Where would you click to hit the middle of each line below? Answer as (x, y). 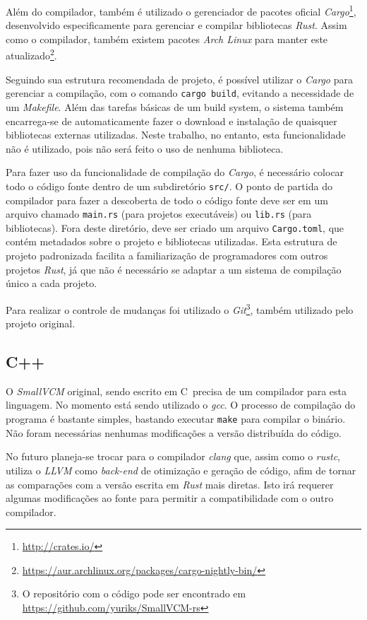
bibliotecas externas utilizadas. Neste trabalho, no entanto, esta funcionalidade (176, 135)
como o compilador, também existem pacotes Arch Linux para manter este (167, 39)
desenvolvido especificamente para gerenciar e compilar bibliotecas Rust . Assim (176, 25)
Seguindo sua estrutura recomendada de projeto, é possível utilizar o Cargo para (179, 79)
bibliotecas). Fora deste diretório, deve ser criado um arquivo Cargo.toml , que (175, 227)
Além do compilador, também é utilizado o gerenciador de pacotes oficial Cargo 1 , (181, 10)
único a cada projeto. (52, 283)
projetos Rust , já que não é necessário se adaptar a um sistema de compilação (174, 269)
